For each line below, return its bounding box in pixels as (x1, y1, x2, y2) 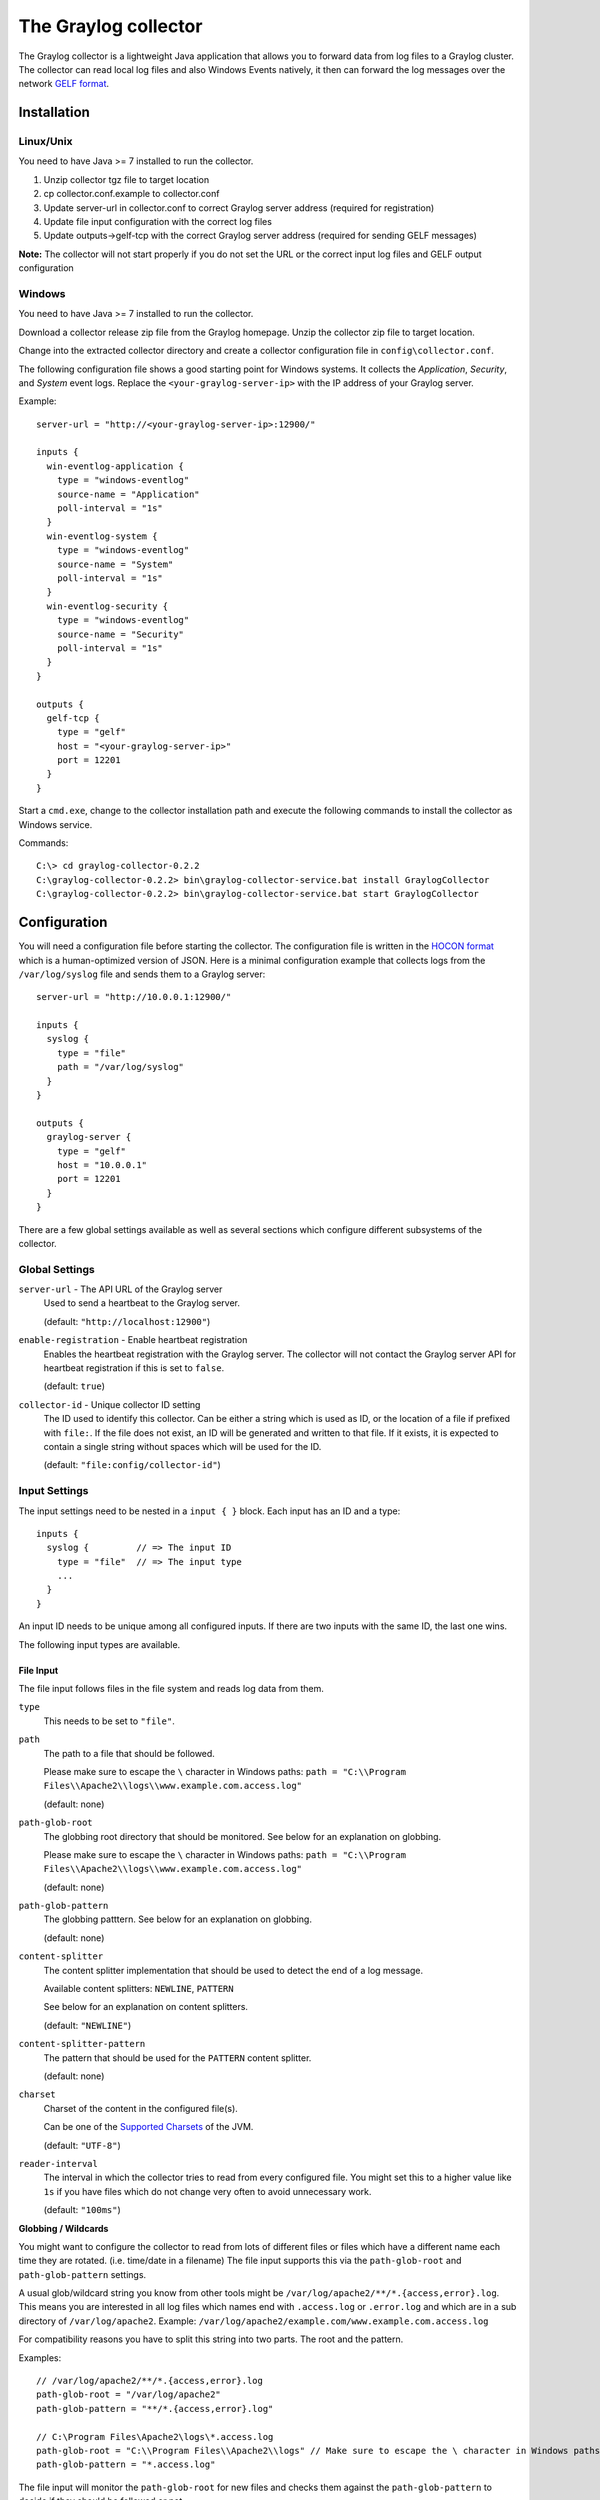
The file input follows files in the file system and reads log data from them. (18, 1683, 324, 1695)
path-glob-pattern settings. (18, 2268, 147, 2280)
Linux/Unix (18, 135, 73, 149)
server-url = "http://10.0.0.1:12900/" (36, 991, 232, 1003)
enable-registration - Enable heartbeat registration (18, 1334, 248, 1346)
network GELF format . (18, 78, 110, 90)
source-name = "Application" (56, 488, 200, 500)
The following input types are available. (18, 1638, 181, 1650)
